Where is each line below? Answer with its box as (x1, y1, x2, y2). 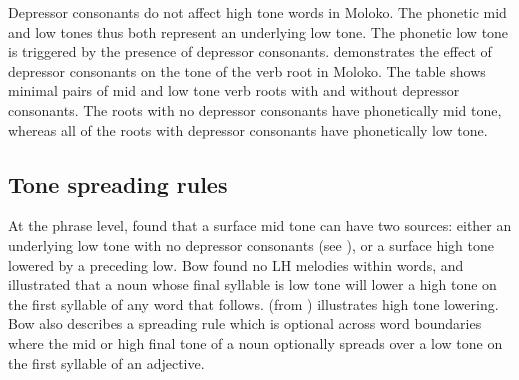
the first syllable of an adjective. (8, 352, 205, 373)
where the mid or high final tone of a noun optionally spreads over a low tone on (8, 332, 503, 353)
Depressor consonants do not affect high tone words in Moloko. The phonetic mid (8, 2, 507, 22)
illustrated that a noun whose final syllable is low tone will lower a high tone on (8, 274, 497, 295)
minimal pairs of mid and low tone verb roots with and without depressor (8, 80, 460, 101)
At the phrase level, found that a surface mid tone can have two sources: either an (8, 215, 512, 236)
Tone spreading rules (8, 168, 228, 199)
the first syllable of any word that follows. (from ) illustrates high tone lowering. (8, 293, 499, 314)
